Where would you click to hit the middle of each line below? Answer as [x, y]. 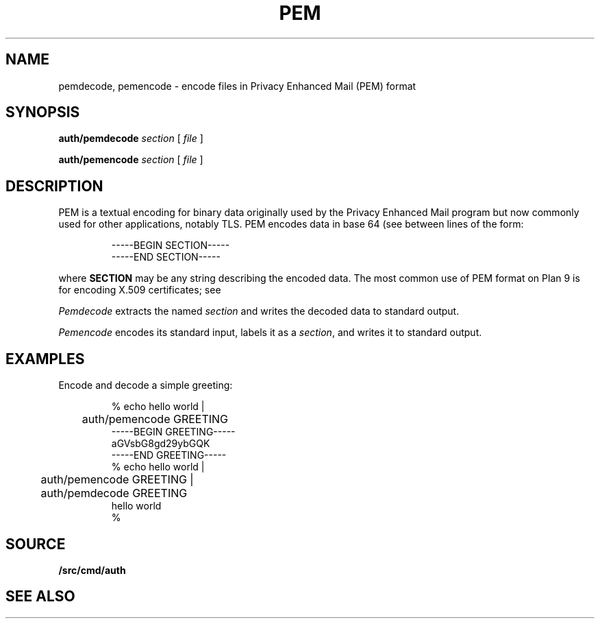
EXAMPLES [45, 359]
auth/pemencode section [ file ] [131, 160]
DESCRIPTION [54, 186]
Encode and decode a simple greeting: [146, 385]
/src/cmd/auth [92, 570]
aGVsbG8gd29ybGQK [161, 444]
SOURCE [36, 544]
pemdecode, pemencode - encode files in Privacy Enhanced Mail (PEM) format [237, 86]
